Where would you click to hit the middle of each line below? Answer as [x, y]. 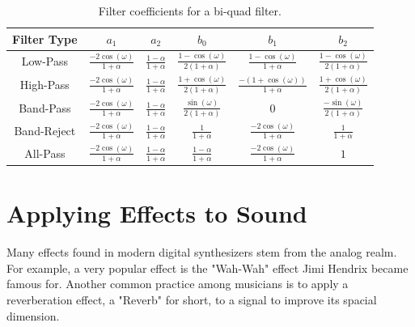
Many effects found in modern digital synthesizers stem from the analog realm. [202, 252]
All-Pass [45, 153]
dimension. [33, 315]
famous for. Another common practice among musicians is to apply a [178, 284]
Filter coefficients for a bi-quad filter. [190, 11]
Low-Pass [45, 61]
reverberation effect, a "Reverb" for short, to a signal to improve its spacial [192, 300]
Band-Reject [45, 131]
